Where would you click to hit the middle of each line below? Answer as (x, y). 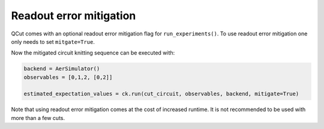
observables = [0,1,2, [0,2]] (68, 77)
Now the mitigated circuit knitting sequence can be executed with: (93, 53)
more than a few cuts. (38, 118)
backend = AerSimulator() (62, 69)
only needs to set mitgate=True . (53, 41)
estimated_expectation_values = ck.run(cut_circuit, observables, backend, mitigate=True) (161, 94)
